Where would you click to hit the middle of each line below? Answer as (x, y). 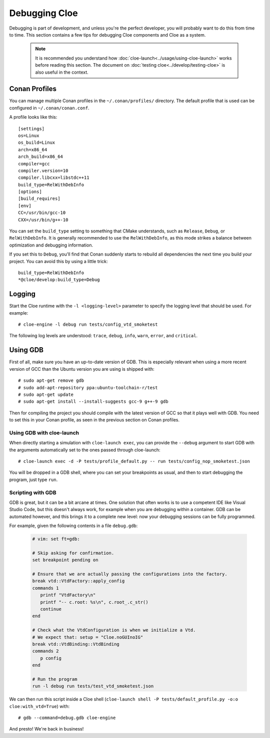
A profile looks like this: (33, 117)
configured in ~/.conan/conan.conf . (49, 108)
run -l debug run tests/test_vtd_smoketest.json (93, 686)
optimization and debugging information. (51, 245)
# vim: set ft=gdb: (56, 539)
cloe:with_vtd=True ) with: (39, 706)
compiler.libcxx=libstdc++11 (54, 178)
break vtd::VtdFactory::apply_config (78, 581)
